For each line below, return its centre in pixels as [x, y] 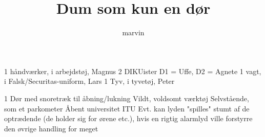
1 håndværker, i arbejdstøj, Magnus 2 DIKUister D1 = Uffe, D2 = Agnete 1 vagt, [133, 71]
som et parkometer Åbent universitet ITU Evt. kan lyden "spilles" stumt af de [127, 108]
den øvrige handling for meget [51, 128]
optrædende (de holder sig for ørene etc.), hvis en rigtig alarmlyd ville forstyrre [128, 118]
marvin [133, 32]
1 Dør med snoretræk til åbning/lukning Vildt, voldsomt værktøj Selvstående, [127, 98]
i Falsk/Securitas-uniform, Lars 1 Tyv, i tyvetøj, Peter [89, 81]
